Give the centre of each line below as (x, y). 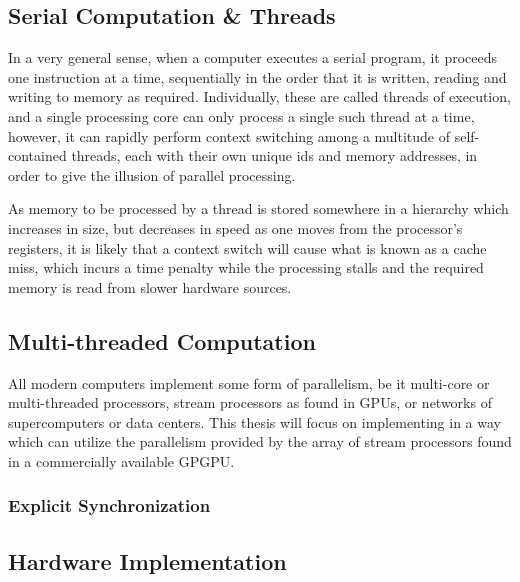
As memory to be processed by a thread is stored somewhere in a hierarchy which (258, 208)
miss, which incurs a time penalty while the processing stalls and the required (246, 267)
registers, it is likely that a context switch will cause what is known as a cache (247, 247)
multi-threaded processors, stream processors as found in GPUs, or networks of (250, 402)
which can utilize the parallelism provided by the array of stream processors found (260, 441)
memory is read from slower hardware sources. (150, 286)
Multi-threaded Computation (162, 340)
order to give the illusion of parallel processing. (152, 174)
